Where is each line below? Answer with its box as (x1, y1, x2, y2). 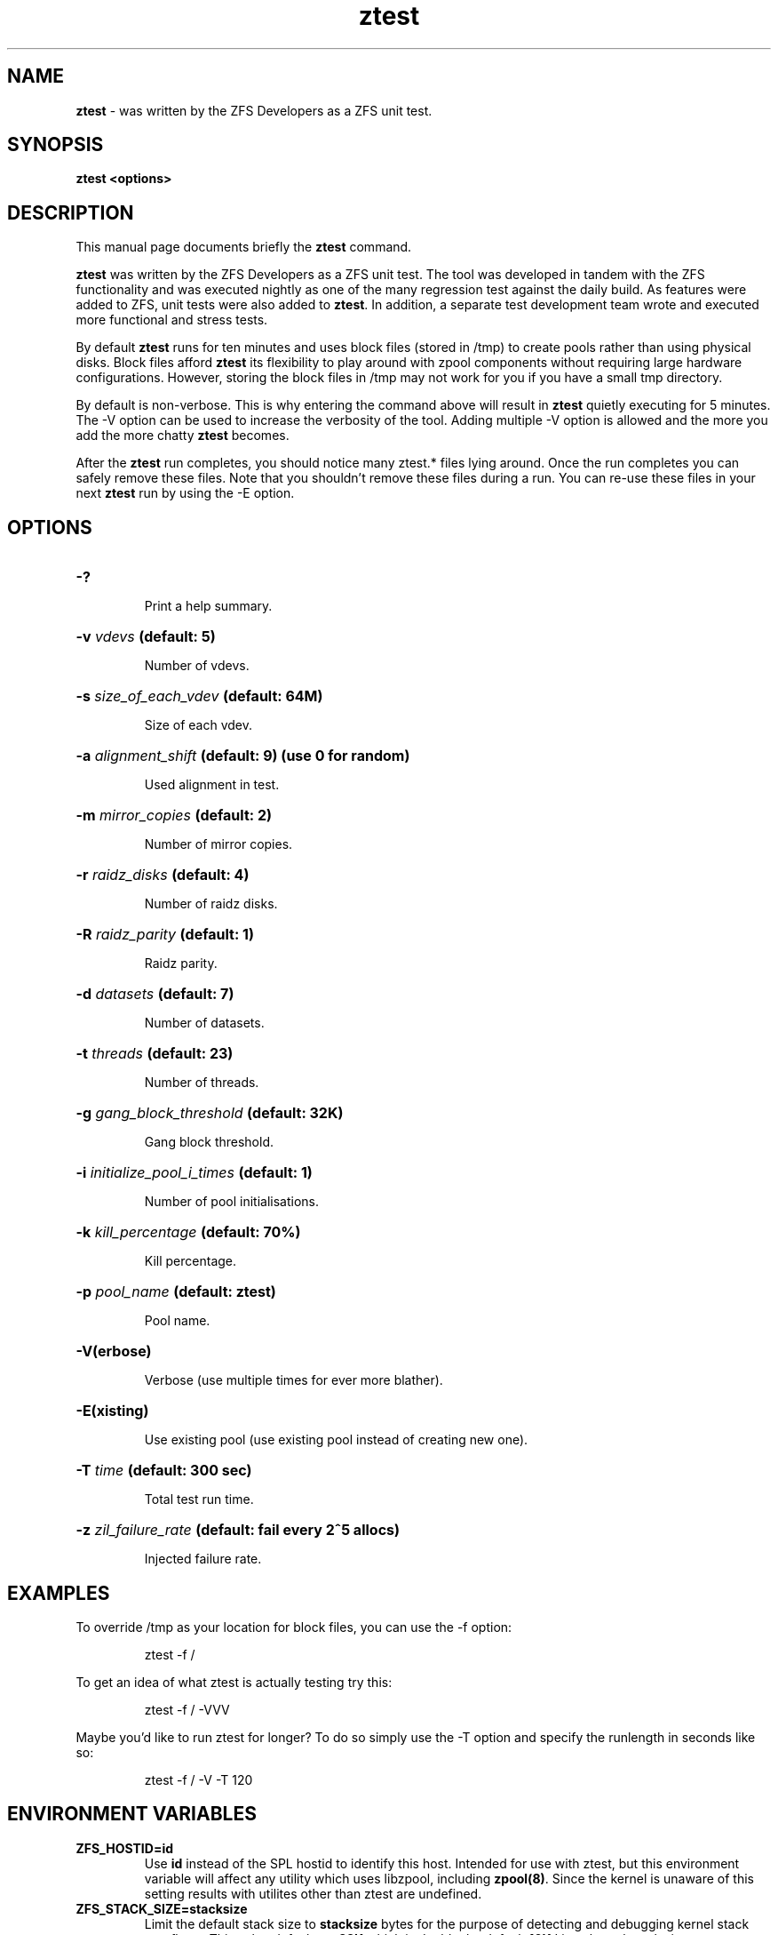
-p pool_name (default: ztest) (75, 1283, 276, 1301)
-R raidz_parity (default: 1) (75, 925, 254, 944)
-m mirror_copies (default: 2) (75, 806, 272, 825)
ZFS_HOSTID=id (75, 1840, 174, 1856)
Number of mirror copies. (144, 836, 293, 852)
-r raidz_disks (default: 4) (75, 866, 250, 884)
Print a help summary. (144, 598, 273, 614)
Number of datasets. (144, 1015, 265, 1031)
